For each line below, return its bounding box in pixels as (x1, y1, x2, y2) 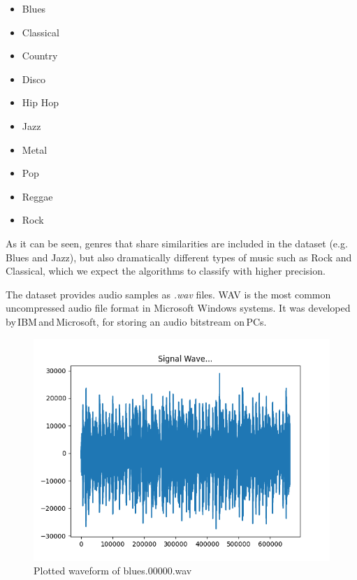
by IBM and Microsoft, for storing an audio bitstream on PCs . (6, 314, 267, 328)
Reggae (22, 189, 53, 203)
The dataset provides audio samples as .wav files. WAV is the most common (6, 287, 331, 301)
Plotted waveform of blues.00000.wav (34, 563, 192, 578)
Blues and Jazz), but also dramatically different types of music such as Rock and (6, 249, 352, 264)
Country (22, 48, 58, 63)
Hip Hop (22, 95, 59, 110)
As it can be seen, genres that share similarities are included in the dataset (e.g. (6, 235, 348, 250)
